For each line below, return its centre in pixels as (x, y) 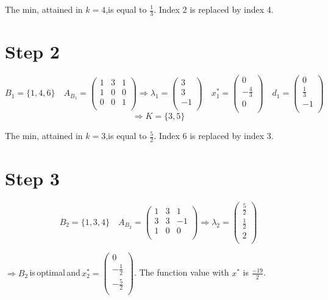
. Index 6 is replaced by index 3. (214, 136)
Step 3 (32, 178)
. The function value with (181, 272)
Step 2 (32, 52)
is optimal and (55, 272)
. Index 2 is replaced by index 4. (214, 9)
